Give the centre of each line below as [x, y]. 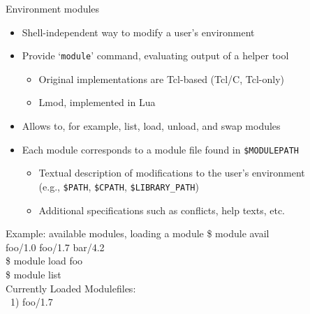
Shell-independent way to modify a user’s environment [138, 32]
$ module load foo [44, 261]
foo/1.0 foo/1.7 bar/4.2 [55, 247]
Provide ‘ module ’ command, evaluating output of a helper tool [155, 55]
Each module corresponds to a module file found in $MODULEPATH [160, 149]
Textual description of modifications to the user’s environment [172, 173]
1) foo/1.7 [31, 302]
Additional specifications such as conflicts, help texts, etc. [162, 210]
